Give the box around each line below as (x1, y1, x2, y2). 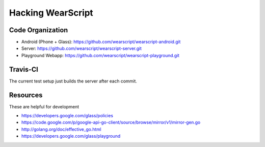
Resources (9, 91, 43, 99)
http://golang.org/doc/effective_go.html (21, 126, 102, 132)
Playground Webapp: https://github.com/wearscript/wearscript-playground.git (21, 52, 180, 58)
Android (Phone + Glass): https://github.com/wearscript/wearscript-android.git (21, 39, 181, 45)
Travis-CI (9, 65, 39, 73)
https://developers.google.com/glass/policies (21, 113, 113, 119)
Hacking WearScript (9, 7, 93, 18)
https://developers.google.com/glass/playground (21, 133, 121, 139)
